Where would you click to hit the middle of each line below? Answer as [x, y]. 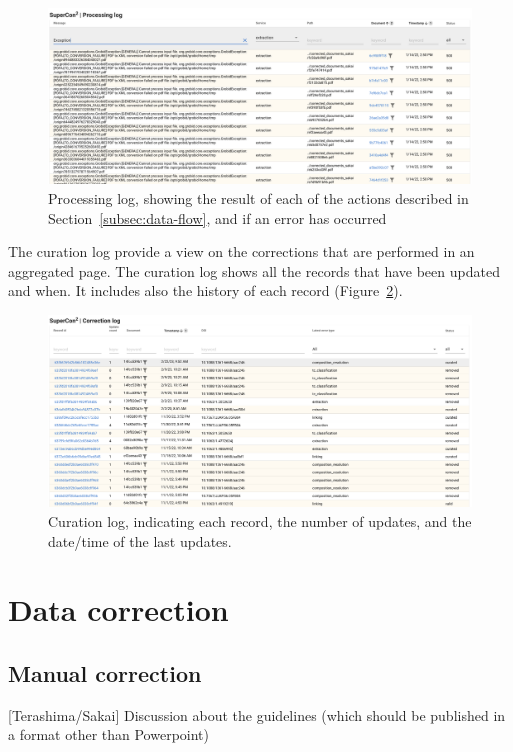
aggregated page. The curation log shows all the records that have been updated [254, 270]
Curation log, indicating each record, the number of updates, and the [260, 521]
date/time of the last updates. [140, 540]
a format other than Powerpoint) [108, 734]
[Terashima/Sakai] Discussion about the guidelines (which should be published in [257, 714]
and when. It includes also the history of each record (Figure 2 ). [205, 290]
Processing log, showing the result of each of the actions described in [258, 197]
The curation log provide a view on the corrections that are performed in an [241, 251]
